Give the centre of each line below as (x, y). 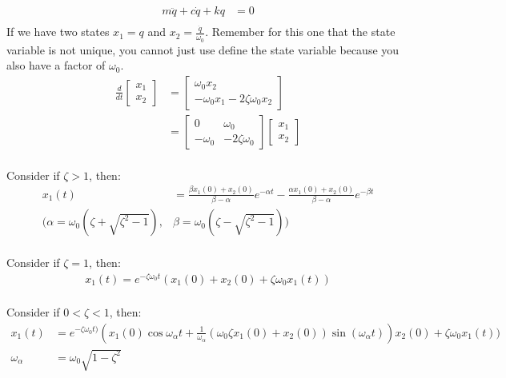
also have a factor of (56, 65)
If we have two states (58, 32)
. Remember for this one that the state (300, 32)
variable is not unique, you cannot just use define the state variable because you (203, 49)
